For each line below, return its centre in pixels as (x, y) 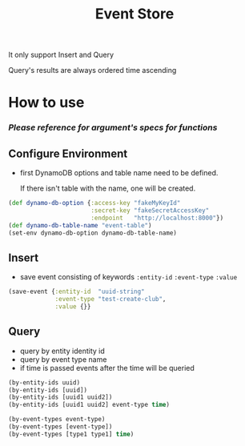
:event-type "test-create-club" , (110, 299)
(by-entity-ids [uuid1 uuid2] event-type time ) (89, 405)
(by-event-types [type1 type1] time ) (71, 434)
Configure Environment (68, 153)
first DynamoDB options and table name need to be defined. (119, 173)
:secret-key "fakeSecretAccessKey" (150, 210)
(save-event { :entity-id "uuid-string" (77, 292)
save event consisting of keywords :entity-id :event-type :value (129, 277)
